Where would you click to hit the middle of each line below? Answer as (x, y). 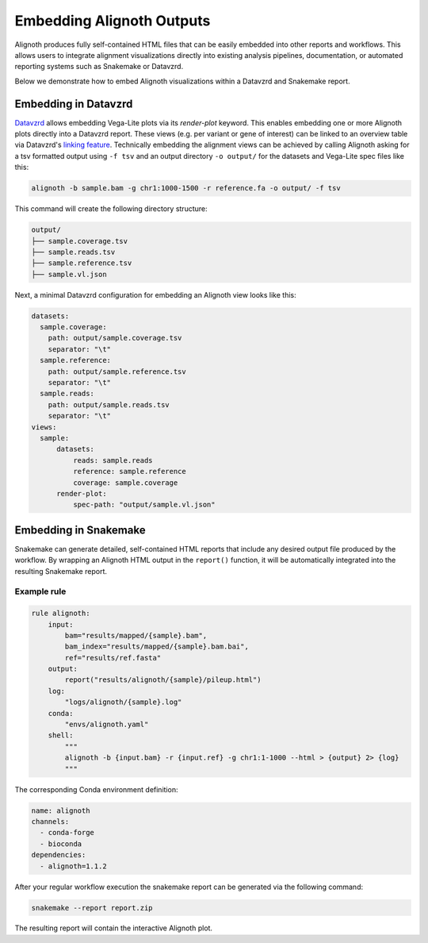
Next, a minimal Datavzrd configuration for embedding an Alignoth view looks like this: (155, 294)
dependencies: (59, 855)
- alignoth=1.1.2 (73, 866)
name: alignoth (61, 810)
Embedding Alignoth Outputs (113, 21)
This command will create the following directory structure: (111, 209)
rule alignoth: (61, 614)
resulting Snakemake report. (61, 571)
